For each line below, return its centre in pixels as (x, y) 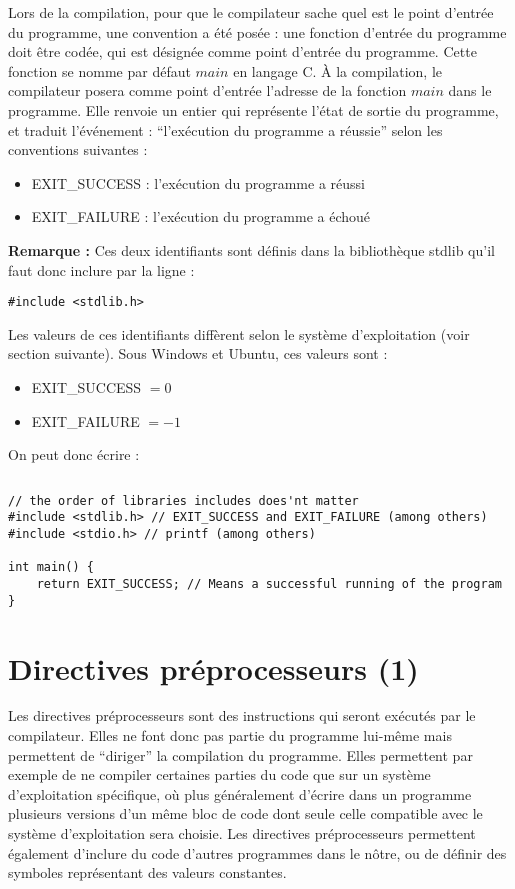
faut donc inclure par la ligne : (101, 269)
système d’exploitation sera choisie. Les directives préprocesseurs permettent (242, 833)
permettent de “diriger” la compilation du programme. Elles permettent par (240, 754)
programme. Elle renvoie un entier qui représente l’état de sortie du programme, (253, 109)
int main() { (51, 567)
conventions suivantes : (78, 149)
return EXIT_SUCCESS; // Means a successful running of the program (269, 584)
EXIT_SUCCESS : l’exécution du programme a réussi (198, 182)
